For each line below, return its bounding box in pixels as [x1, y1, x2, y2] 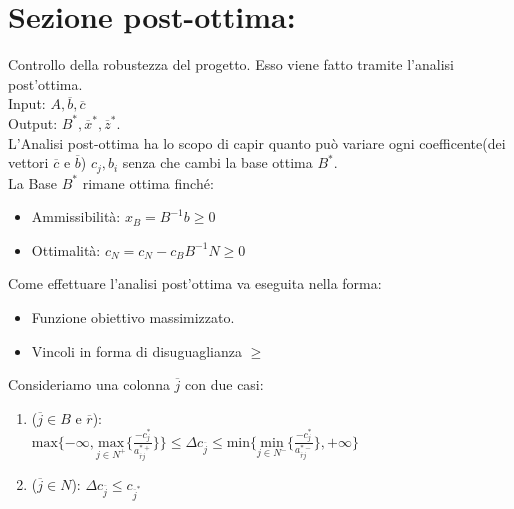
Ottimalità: [31, 239, 101, 260]
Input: [8, 93, 46, 114]
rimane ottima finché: [82, 172, 214, 193]
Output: [8, 112, 58, 133]
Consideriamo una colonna [8, 374, 170, 395]
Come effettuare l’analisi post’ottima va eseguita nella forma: [8, 273, 382, 294]
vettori [8, 152, 49, 173]
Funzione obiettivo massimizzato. [31, 306, 235, 327]
